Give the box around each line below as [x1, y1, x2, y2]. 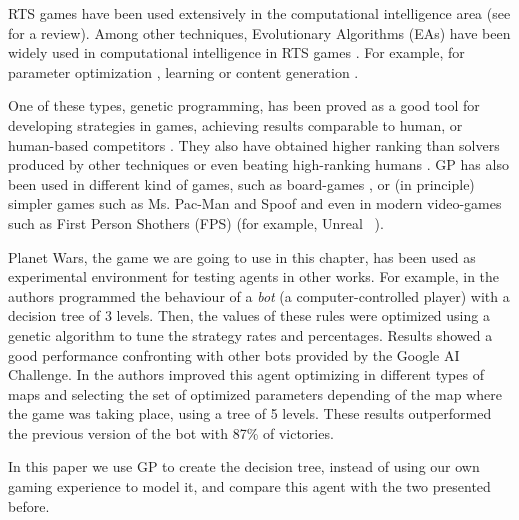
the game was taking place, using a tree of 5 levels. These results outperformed [8, 403, 492, 424]
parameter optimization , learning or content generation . [8, 61, 359, 82]
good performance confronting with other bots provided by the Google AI [8, 344, 460, 365]
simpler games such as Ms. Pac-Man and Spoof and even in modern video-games [8, 193, 502, 214]
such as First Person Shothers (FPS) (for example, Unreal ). [8, 212, 384, 233]
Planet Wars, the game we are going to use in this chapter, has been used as [8, 246, 476, 267]
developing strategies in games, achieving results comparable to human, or [8, 114, 463, 135]
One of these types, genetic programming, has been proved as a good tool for [8, 95, 480, 116]
